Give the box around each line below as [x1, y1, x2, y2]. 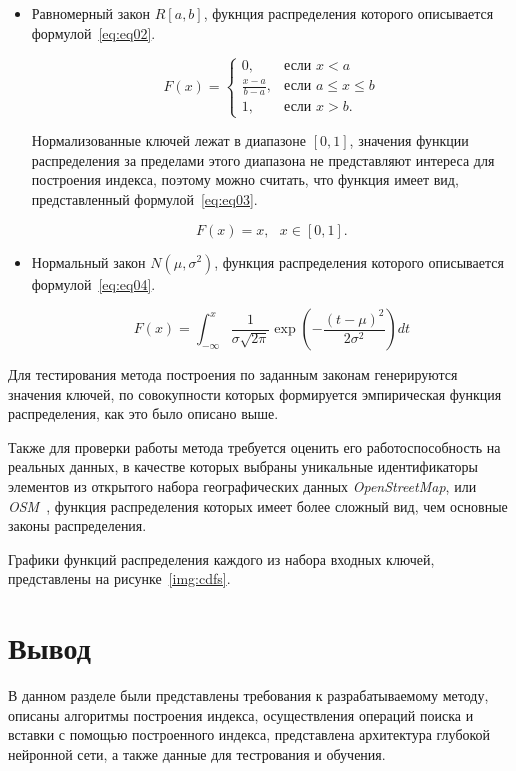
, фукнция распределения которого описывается [203, 3, 494, 23]
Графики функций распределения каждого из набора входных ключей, [8, 548, 435, 569]
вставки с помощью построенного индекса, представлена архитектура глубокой [8, 724, 491, 745]
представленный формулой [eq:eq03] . [31, 188, 258, 209]
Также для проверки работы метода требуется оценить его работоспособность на [8, 436, 501, 457]
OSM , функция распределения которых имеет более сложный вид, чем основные [8, 495, 508, 516]
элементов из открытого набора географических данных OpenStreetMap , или [8, 476, 477, 497]
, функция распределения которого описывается [214, 251, 504, 272]
